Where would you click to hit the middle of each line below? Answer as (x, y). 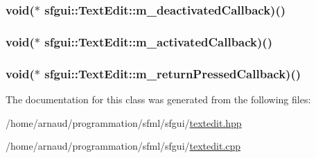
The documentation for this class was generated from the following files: (158, 99)
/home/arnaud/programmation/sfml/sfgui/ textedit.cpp (123, 146)
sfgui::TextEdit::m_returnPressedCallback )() (173, 73)
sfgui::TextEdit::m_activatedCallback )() (158, 41)
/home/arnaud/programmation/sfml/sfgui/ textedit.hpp (124, 122)
